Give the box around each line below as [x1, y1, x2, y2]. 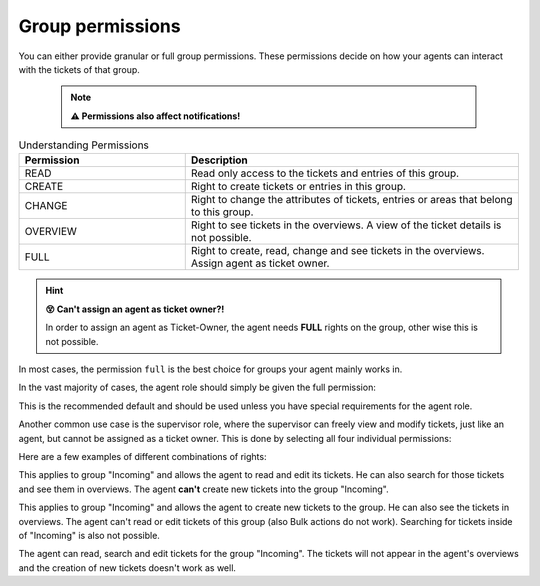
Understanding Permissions [18, 138, 150, 152]
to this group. [190, 205, 254, 219]
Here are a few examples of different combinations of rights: [18, 451, 267, 462]
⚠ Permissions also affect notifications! [70, 110, 241, 122]
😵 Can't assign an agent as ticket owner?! [45, 303, 225, 315]
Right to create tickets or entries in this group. [190, 180, 407, 194]
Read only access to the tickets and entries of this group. [190, 166, 460, 180]
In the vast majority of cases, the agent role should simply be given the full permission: [18, 381, 377, 394]
